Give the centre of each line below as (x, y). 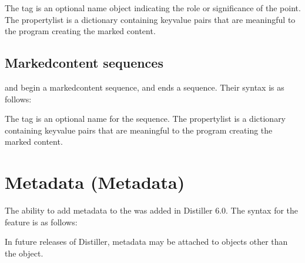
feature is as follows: (41, 222)
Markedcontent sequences (84, 63)
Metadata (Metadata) (95, 182)
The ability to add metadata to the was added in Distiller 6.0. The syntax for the (152, 210)
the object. (24, 253)
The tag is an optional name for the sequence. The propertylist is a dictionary (145, 119)
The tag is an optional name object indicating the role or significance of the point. (153, 8)
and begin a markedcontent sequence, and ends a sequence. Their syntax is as (145, 87)
